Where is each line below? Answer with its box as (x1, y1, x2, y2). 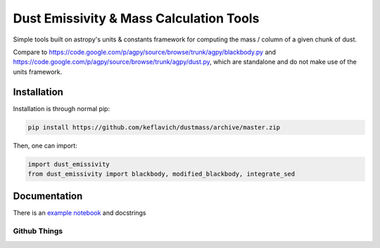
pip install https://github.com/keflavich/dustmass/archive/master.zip (27, 123, 281, 131)
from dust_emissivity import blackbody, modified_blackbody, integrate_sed (27, 169, 296, 178)
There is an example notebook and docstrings (13, 209, 146, 217)
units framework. (13, 67, 63, 76)
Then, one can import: (13, 141, 77, 150)
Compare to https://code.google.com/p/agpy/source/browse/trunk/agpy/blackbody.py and (13, 48, 277, 56)
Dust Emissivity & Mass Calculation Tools (13, 11, 260, 26)
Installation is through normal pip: (13, 104, 110, 112)
